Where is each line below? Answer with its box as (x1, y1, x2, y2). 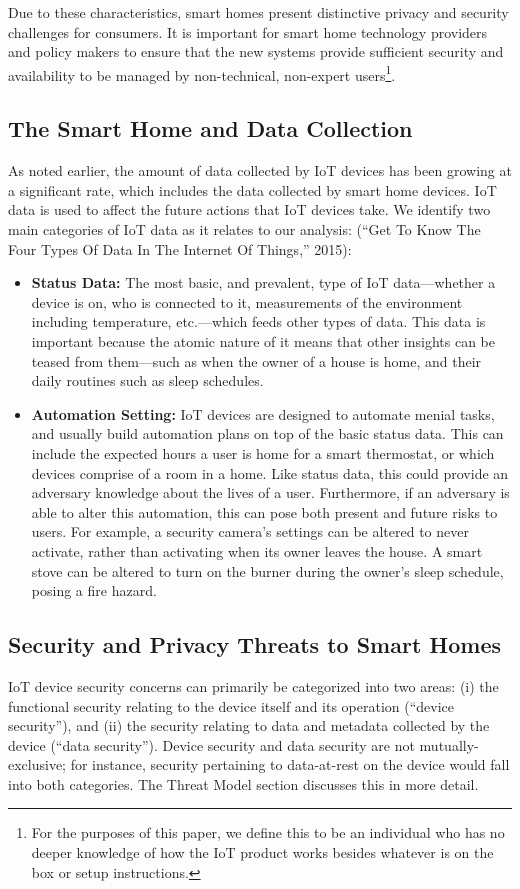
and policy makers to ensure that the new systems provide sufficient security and (8, 41, 504, 62)
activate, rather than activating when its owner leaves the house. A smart (31, 540, 483, 561)
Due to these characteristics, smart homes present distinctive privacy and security (8, 2, 509, 22)
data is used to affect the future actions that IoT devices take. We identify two (8, 199, 491, 220)
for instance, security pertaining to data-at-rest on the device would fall (70, 754, 510, 775)
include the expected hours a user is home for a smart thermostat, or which (31, 442, 495, 463)
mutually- (419, 734, 479, 755)
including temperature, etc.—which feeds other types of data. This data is (31, 311, 486, 332)
